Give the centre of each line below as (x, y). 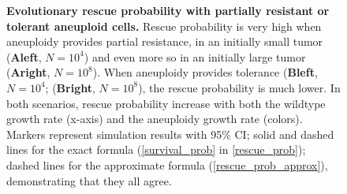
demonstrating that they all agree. (89, 180)
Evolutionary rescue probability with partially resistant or (168, 10)
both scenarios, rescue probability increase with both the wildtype (166, 103)
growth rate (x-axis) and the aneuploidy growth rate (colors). (155, 119)
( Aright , (28, 72)
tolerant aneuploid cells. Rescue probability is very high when (164, 26)
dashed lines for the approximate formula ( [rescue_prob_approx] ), (167, 164)
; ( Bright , (70, 87)
